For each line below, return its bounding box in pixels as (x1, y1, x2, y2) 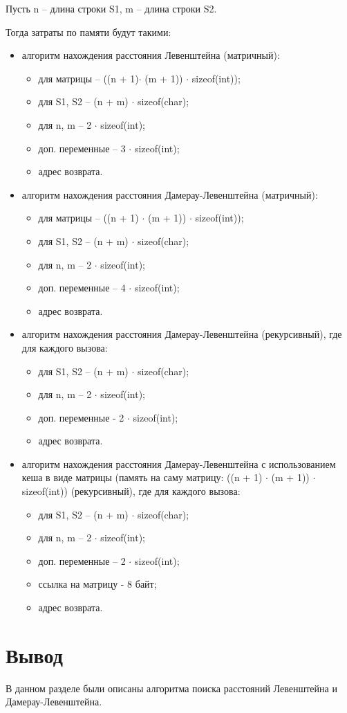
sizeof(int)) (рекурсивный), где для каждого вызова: (21, 484, 241, 498)
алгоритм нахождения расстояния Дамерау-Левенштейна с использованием (21, 456, 336, 471)
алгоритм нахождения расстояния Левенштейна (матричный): (21, 48, 280, 62)
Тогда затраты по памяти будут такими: (6, 24, 171, 39)
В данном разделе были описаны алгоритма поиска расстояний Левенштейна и (6, 680, 337, 695)
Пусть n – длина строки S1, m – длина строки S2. (6, 1, 217, 15)
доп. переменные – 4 (38, 280, 126, 295)
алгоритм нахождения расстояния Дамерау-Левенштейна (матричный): (21, 187, 318, 201)
